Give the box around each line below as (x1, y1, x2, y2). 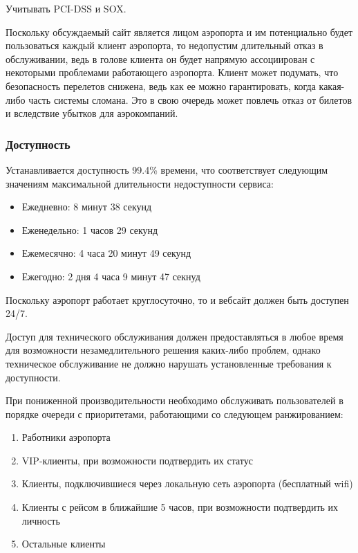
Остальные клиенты (21, 536, 106, 551)
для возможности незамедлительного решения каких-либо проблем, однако (6, 343, 321, 357)
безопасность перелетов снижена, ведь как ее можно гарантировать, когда (6, 78, 316, 93)
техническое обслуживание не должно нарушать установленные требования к (6, 356, 332, 370)
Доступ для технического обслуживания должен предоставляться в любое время (6, 329, 343, 343)
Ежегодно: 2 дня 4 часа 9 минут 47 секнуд (21, 269, 200, 283)
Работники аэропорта (21, 430, 111, 444)
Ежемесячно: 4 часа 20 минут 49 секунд (21, 246, 191, 260)
